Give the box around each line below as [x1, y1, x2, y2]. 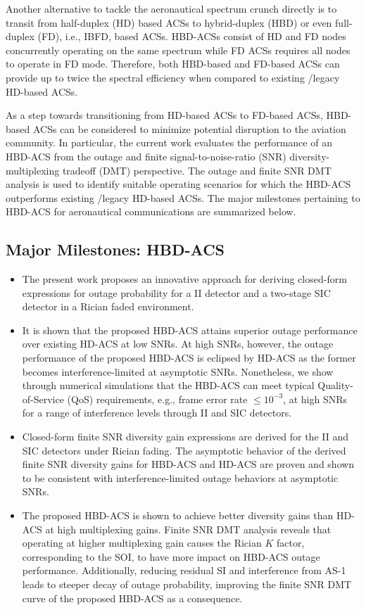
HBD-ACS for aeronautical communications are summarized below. [6, 204, 296, 219]
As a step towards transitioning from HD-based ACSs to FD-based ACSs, [6, 108, 323, 122]
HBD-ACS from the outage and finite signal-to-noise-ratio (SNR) [6, 148, 286, 163]
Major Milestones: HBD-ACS [6, 239, 225, 260]
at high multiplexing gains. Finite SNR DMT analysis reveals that [45, 521, 332, 536]
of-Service [22, 391, 64, 406]
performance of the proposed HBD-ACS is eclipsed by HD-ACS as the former [22, 350, 356, 365]
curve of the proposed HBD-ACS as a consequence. [22, 590, 243, 605]
